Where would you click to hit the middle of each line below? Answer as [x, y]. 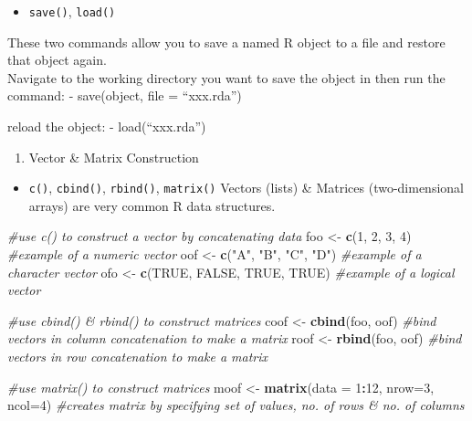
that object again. [57, 60]
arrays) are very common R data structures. [152, 205]
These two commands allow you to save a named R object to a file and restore [226, 42]
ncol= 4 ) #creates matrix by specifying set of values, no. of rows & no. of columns [236, 405]
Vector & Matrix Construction [114, 157]
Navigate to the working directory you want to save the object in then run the [226, 77]
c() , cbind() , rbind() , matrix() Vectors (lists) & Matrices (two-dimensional [246, 188]
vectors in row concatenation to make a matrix [138, 357]
